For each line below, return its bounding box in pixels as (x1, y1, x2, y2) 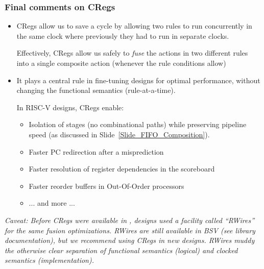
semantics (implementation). (5, 255, 94, 265)
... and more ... (29, 198, 75, 208)
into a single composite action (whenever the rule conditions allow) (16, 58, 226, 68)
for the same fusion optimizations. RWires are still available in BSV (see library (5, 225, 255, 235)
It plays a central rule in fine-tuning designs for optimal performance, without (16, 75, 260, 85)
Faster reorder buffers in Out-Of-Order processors (29, 180, 184, 191)
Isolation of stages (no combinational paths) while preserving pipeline (29, 119, 247, 130)
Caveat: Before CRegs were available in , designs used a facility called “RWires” (5, 214, 255, 225)
